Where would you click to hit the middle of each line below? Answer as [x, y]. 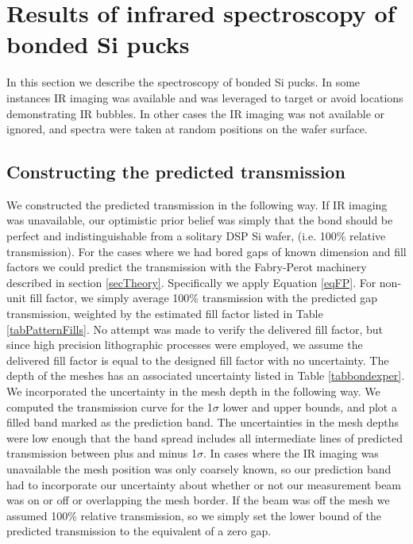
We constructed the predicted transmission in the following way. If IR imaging [197, 204]
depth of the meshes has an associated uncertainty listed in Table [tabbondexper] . [206, 375]
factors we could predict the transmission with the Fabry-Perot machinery [187, 267]
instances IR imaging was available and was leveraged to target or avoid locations [205, 97]
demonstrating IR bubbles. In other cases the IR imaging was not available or [196, 113]
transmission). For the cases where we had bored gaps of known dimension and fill [206, 251]
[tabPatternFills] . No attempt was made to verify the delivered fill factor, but [195, 329]
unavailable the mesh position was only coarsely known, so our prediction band [199, 468]
